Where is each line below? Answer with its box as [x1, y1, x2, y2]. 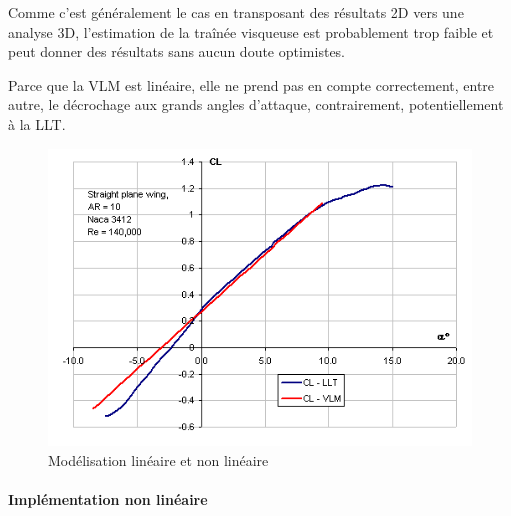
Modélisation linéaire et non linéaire [48, 449, 269, 470]
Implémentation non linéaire [8, 488, 208, 509]
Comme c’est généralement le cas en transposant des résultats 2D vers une [8, 2, 464, 22]
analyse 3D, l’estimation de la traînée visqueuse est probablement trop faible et [8, 21, 494, 42]
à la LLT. [8, 113, 66, 134]
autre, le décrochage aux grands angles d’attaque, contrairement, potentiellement [8, 94, 504, 115]
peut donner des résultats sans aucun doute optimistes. [8, 41, 346, 62]
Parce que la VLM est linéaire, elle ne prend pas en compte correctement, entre [8, 74, 495, 95]
